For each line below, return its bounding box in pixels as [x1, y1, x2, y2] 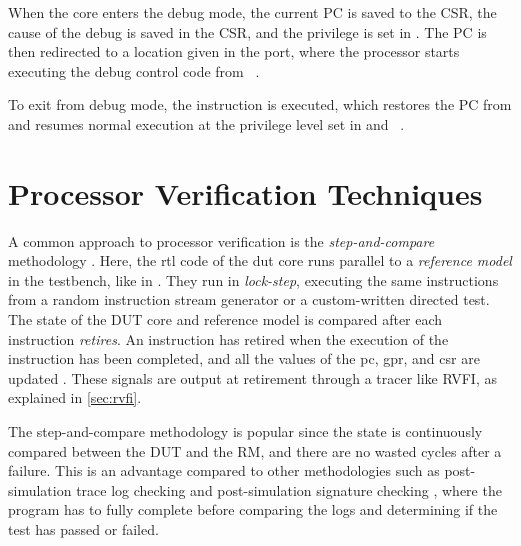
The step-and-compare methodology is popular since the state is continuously [8, 421, 483, 442]
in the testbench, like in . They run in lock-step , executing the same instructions [8, 269, 499, 290]
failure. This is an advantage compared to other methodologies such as [8, 460, 440, 481]
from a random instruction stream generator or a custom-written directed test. [8, 289, 490, 310]
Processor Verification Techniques [8, 172, 483, 213]
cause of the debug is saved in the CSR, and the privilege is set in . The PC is [8, 21, 487, 42]
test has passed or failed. [8, 519, 159, 539]
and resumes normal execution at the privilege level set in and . [8, 113, 405, 134]
